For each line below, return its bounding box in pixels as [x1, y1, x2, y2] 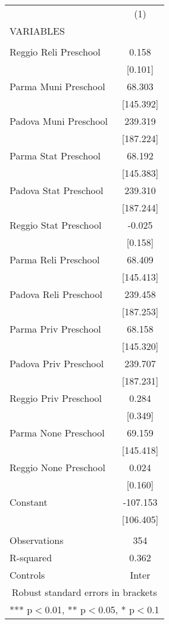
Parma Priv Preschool [10, 322, 101, 336]
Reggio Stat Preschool [10, 218, 102, 232]
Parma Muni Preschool [10, 79, 105, 93]
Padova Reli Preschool [10, 287, 102, 301]
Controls [10, 568, 45, 582]
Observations [10, 533, 64, 547]
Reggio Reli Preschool [10, 45, 101, 59]
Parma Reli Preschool [10, 253, 100, 266]
